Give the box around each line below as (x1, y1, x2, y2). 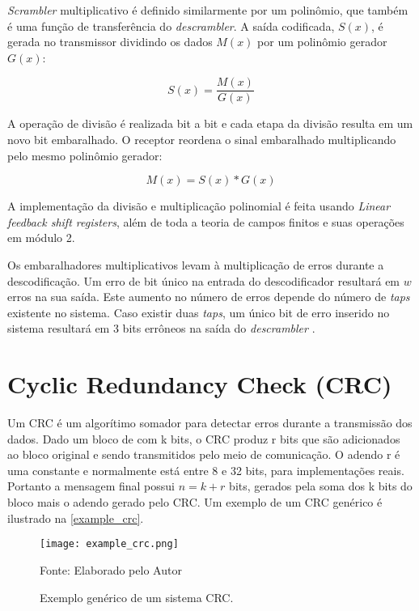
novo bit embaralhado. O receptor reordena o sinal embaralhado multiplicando (7, 131, 396, 148)
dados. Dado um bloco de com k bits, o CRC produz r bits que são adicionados (7, 430, 400, 447)
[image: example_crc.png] (40, 538, 179, 550)
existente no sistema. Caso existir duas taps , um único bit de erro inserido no (7, 303, 390, 320)
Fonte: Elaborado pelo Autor (40, 561, 182, 578)
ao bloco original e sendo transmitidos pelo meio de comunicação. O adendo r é (7, 446, 400, 463)
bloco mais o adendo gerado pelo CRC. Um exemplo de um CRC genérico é (7, 494, 383, 511)
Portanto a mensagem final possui (7, 477, 175, 494)
